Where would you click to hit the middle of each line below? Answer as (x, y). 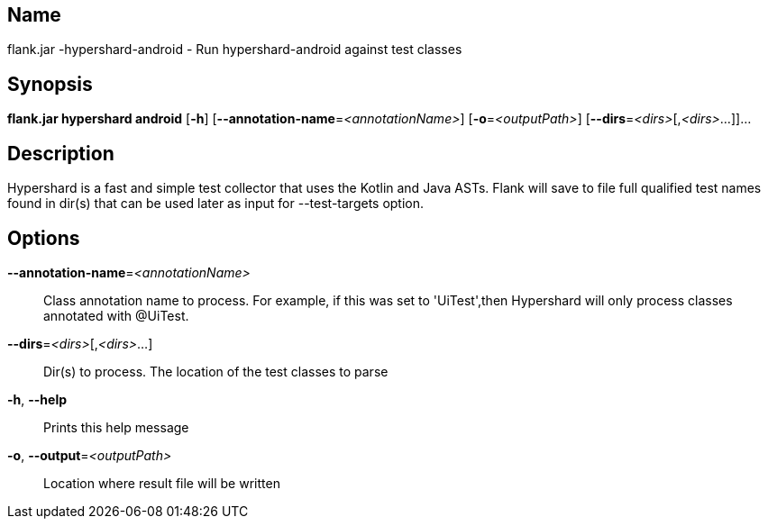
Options (44, 238)
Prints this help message (116, 427)
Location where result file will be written (162, 483)
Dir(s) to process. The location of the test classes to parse (216, 371)
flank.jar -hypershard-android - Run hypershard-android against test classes (235, 50)
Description (61, 153)
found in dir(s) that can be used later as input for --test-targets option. (216, 204)
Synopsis (50, 84)
